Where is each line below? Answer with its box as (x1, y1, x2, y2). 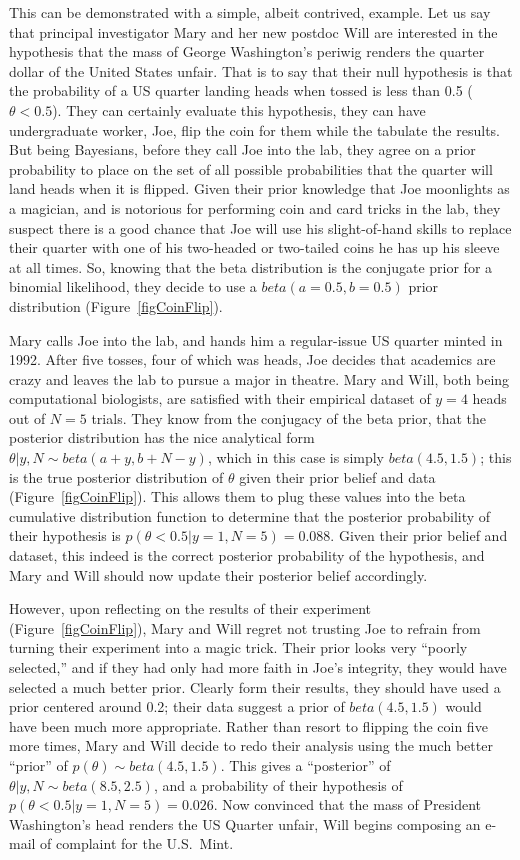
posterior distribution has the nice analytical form (9, 427, 315, 448)
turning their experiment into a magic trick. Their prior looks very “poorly (9, 637, 468, 658)
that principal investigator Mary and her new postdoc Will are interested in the (9, 21, 498, 42)
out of (9, 407, 46, 428)
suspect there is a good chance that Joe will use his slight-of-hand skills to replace (9, 217, 512, 238)
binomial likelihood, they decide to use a (9, 276, 257, 297)
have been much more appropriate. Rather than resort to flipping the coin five (9, 715, 488, 736)
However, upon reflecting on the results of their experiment (9, 598, 372, 619)
